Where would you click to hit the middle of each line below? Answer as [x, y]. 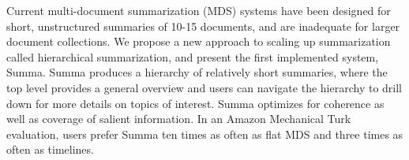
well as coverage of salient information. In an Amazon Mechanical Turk [179, 119]
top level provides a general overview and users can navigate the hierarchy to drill [204, 87]
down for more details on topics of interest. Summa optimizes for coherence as [195, 103]
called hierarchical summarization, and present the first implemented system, [193, 56]
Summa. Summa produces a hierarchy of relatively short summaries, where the [197, 72]
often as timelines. [50, 149]
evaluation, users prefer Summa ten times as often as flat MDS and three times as [205, 134]
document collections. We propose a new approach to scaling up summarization [199, 41]
